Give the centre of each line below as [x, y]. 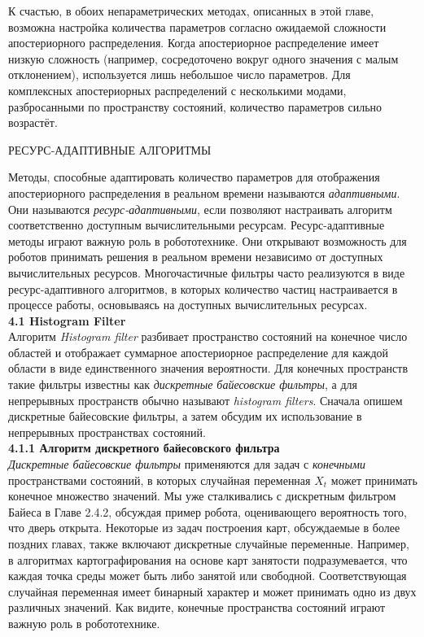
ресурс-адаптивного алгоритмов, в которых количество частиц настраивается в [203, 288]
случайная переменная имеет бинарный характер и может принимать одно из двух [212, 591]
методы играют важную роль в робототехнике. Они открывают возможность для [208, 240]
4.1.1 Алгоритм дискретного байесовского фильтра [144, 448]
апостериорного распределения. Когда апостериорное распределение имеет [194, 43]
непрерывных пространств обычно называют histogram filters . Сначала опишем [205, 400]
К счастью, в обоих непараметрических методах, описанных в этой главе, [191, 11]
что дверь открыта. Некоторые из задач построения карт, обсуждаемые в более [204, 528]
